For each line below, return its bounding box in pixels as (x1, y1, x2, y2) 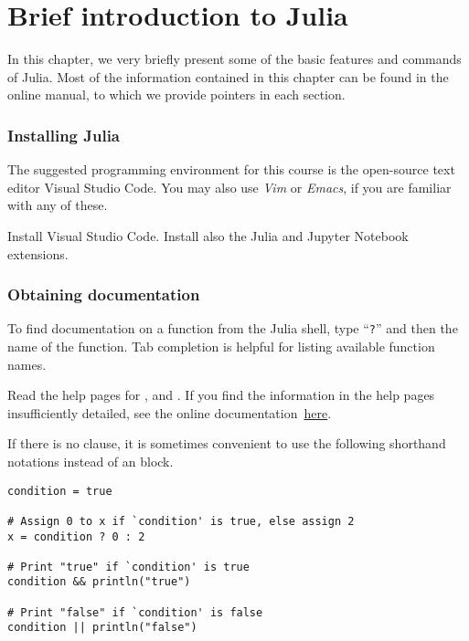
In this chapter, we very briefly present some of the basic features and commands (7, 49, 462, 68)
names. (7, 354, 47, 373)
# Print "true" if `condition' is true (7, 560, 250, 573)
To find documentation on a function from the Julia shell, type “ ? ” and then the (7, 319, 458, 338)
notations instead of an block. (7, 451, 174, 470)
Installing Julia (7, 123, 121, 146)
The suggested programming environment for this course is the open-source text (7, 160, 455, 179)
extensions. (7, 244, 69, 263)
